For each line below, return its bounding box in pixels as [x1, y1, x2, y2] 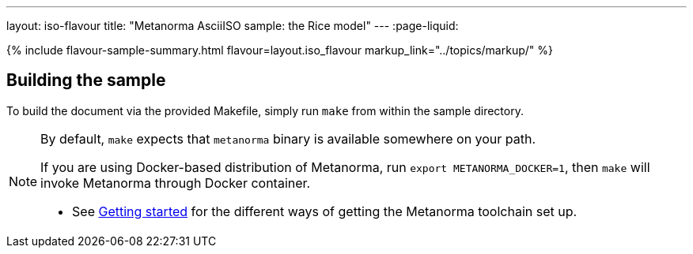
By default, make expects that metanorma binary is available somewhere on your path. [40, 130, 536, 147]
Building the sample [6, 70, 166, 91]
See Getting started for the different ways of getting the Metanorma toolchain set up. [72, 203, 577, 219]
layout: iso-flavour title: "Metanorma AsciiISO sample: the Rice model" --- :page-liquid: [6, 19, 459, 32]
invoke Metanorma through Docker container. [40, 174, 311, 191]
